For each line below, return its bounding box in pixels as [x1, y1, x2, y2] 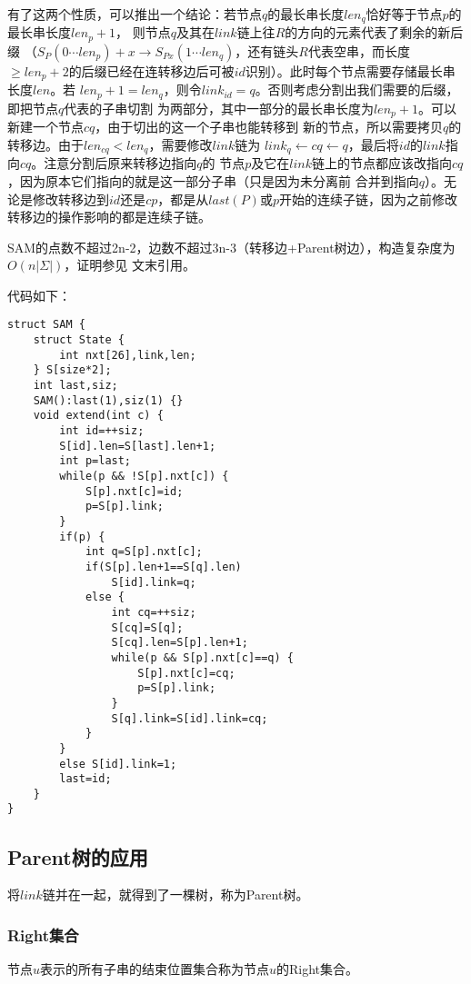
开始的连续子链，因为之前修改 [278, 189, 457, 208]
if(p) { [59, 530, 105, 543]
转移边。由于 [7, 134, 84, 154]
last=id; [59, 772, 112, 786]
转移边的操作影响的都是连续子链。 [7, 207, 211, 226]
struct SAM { [7, 318, 85, 332]
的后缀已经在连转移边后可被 [68, 61, 235, 80]
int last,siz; [33, 379, 118, 393]
